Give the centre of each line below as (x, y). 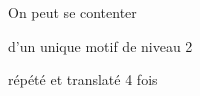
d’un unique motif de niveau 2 (100, 45)
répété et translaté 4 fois (83, 79)
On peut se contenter (72, 12)
